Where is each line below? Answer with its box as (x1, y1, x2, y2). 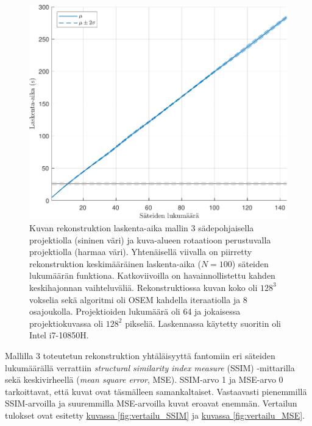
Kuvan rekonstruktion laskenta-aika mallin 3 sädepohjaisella (29, 222, 254, 234)
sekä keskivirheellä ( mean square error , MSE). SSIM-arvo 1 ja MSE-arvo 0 (5, 373, 283, 386)
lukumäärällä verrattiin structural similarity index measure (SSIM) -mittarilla (5, 361, 295, 374)
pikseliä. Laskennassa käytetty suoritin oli (125, 316, 281, 329)
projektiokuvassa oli (29, 316, 104, 329)
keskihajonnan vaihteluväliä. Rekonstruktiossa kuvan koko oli (29, 281, 258, 293)
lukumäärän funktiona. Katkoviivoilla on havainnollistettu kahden (29, 269, 275, 282)
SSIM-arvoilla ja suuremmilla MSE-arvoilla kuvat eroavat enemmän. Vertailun (5, 397, 297, 410)
